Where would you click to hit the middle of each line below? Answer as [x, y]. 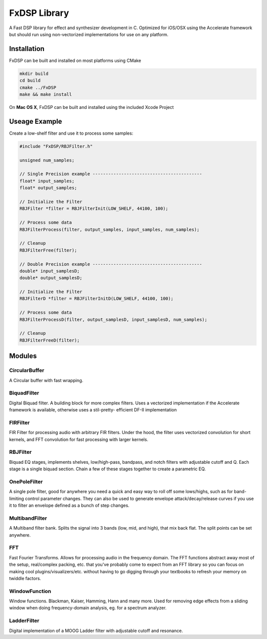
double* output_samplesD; [51, 278]
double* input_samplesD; [50, 271]
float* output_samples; [48, 188]
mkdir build [34, 74]
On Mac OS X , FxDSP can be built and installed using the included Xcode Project [91, 107]
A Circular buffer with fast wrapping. [46, 380]
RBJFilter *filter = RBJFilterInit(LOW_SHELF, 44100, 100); [94, 209]
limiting [17, 498]
